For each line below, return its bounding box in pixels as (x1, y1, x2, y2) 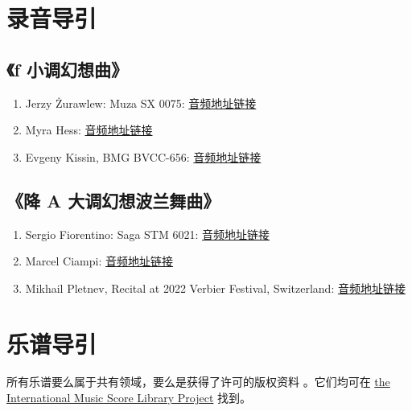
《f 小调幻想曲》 (6, 56, 129, 81)
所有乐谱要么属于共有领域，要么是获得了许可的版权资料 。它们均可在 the (6, 373, 390, 390)
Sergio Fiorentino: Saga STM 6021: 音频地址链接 (25, 225, 270, 242)
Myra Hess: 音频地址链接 (25, 121, 153, 138)
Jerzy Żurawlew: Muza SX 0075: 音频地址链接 (25, 94, 257, 111)
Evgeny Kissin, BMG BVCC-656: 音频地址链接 (25, 148, 262, 165)
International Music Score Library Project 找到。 (6, 389, 252, 406)
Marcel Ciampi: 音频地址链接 (25, 253, 174, 269)
